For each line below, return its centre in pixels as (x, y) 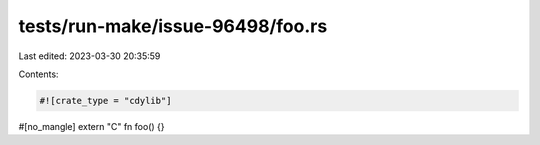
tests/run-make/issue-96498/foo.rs (173, 26)
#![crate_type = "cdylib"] (105, 100)
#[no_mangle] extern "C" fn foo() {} (91, 126)
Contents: (38, 74)
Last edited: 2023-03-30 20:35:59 (89, 56)
